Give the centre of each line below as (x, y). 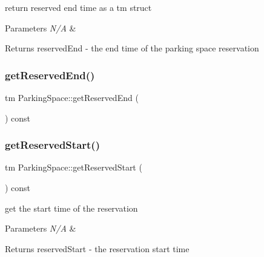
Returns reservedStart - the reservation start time (97, 248)
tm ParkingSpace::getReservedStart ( (74, 167)
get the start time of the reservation (71, 208)
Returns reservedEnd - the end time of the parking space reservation (132, 48)
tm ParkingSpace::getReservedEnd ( (72, 97)
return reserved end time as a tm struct (78, 7)
